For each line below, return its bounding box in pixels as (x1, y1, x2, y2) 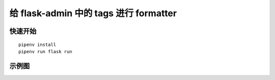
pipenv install (18, 42, 57, 48)
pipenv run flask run (18, 49, 72, 54)
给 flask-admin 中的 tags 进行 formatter (9, 8, 177, 19)
